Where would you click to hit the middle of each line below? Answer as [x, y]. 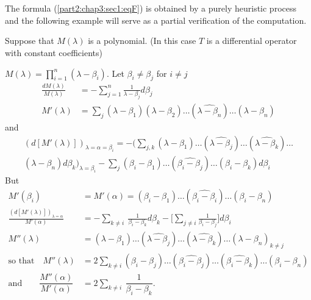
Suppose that [30, 41]
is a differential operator [252, 41]
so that [21, 261]
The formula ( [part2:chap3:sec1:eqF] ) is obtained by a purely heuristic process [151, 8]
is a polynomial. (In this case [142, 41]
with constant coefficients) [54, 52]
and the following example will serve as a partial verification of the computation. [156, 20]
